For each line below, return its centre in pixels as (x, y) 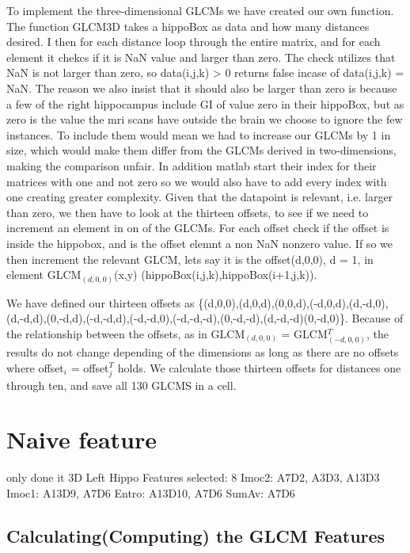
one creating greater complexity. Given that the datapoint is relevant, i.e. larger (200, 197)
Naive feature (82, 439)
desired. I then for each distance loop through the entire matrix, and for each (194, 42)
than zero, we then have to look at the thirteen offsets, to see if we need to (188, 212)
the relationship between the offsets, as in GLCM (126, 333)
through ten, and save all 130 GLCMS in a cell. (121, 385)
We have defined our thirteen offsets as (101, 302)
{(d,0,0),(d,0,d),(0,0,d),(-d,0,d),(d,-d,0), (293, 302)
